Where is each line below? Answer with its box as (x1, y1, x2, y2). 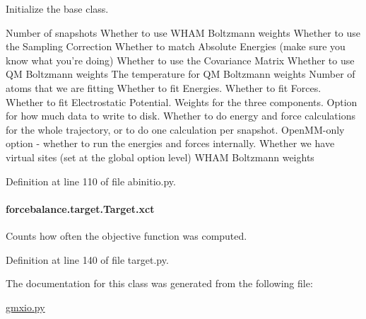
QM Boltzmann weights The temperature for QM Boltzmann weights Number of (6, 66, 355, 81)
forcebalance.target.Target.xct (6, 201, 155, 216)
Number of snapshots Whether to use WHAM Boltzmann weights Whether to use (6, 25, 361, 40)
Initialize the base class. (6, 1, 109, 16)
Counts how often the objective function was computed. (6, 228, 247, 243)
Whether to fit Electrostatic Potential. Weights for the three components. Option (6, 94, 358, 109)
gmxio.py (6, 299, 45, 314)
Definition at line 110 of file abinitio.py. (6, 173, 176, 188)
